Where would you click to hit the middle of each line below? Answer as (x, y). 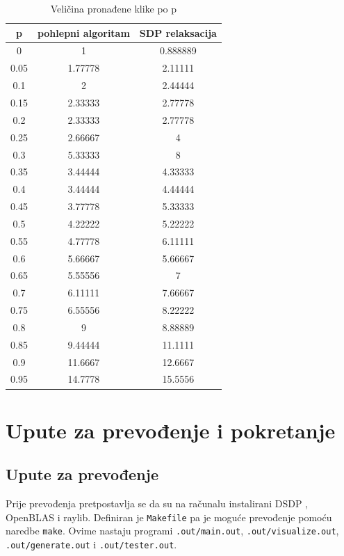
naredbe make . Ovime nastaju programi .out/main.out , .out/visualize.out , (172, 531)
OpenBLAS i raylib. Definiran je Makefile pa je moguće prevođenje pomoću (169, 517)
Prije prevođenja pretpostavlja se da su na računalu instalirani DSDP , (157, 503)
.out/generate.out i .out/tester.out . (91, 545)
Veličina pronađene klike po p (114, 8)
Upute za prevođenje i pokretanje (171, 430)
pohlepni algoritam (83, 32)
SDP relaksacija (178, 32)
